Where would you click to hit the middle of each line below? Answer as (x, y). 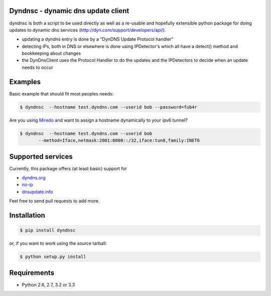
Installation (27, 215)
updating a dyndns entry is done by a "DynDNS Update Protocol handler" (98, 39)
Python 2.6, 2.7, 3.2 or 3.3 (48, 284)
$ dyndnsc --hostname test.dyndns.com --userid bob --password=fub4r (109, 107)
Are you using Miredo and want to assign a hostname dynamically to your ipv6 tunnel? (98, 120)
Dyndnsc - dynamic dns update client (69, 11)
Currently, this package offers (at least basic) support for (68, 168)
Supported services (41, 157)
